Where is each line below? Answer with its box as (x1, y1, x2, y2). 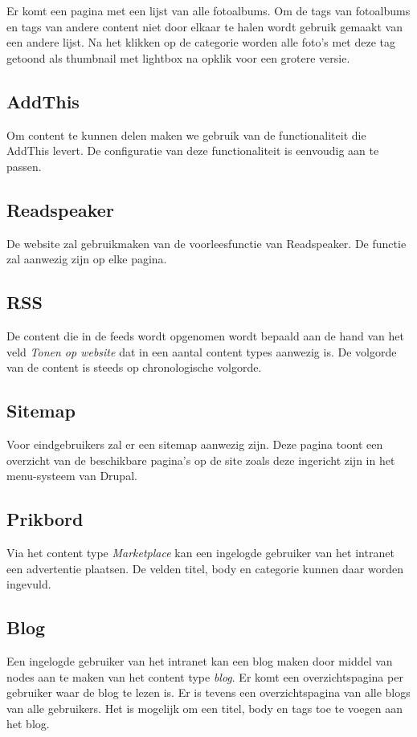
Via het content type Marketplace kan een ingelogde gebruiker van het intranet (6, 544, 395, 560)
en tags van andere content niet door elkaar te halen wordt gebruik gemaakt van (6, 18, 403, 35)
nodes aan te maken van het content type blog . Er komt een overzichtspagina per (6, 668, 403, 685)
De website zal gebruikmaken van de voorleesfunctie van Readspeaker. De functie (6, 234, 407, 251)
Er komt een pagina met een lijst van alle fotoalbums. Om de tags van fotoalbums (6, 2, 411, 18)
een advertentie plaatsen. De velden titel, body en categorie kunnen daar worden (6, 560, 403, 576)
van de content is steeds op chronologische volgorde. (6, 359, 262, 376)
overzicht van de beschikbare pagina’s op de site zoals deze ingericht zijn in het (6, 451, 395, 468)
